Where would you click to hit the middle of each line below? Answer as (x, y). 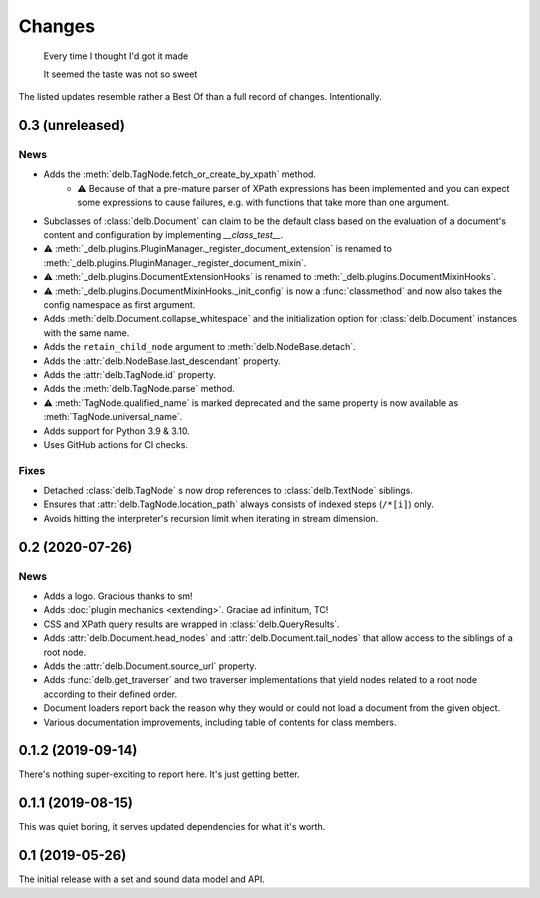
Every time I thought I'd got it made (116, 56)
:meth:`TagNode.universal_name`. (113, 417)
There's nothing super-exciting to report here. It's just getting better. (159, 774)
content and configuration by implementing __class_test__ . (163, 235)
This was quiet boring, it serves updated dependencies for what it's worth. (172, 827)
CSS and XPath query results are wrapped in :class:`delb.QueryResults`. (191, 624)
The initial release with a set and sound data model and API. (141, 879)
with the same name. (86, 332)
